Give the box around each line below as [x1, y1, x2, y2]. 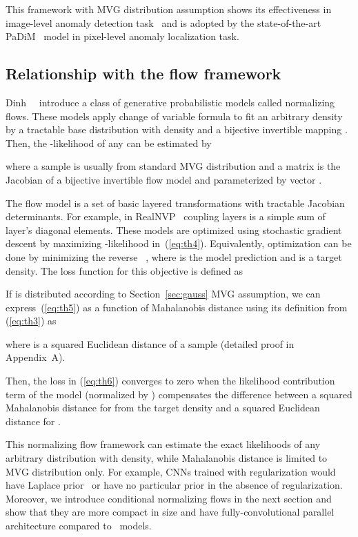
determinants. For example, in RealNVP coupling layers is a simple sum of [6, 209, 326, 224]
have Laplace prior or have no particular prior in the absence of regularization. [6, 478, 343, 492]
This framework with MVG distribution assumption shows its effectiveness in [6, 2, 332, 16]
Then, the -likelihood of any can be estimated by [6, 135, 212, 150]
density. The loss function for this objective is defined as [6, 263, 243, 277]
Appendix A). [6, 350, 66, 364]
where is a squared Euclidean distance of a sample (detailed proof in [6, 336, 295, 351]
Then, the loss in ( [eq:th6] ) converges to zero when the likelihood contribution [6, 373, 335, 388]
